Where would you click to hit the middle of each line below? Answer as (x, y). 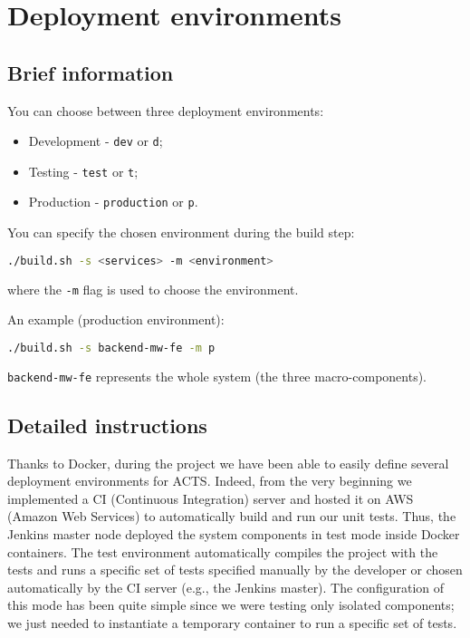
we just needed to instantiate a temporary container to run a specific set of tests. (232, 622)
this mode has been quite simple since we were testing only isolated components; (231, 605)
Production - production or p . (113, 202)
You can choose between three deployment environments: (166, 110)
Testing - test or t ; (83, 171)
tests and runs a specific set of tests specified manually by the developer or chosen (235, 570)
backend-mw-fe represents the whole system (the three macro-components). (217, 376)
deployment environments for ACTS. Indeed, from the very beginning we (210, 481)
